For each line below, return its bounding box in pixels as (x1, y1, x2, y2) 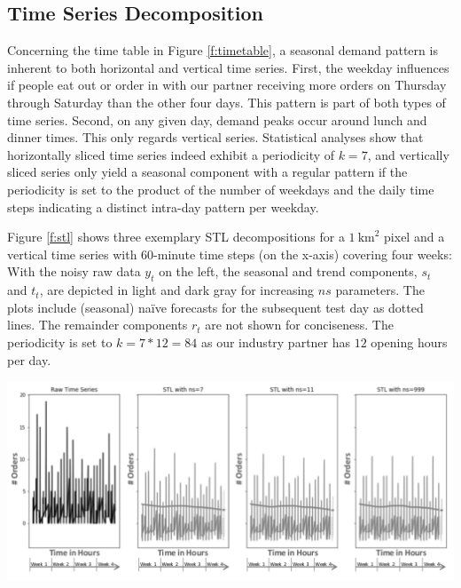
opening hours (371, 332, 448, 351)
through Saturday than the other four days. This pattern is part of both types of (7, 92, 446, 111)
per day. (7, 350, 51, 369)
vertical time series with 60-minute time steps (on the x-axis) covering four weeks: (7, 244, 452, 263)
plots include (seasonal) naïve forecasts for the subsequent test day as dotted (7, 298, 424, 316)
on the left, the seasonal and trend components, (159, 262, 418, 281)
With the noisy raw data (7, 262, 141, 281)
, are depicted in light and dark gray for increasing (39, 281, 315, 299)
